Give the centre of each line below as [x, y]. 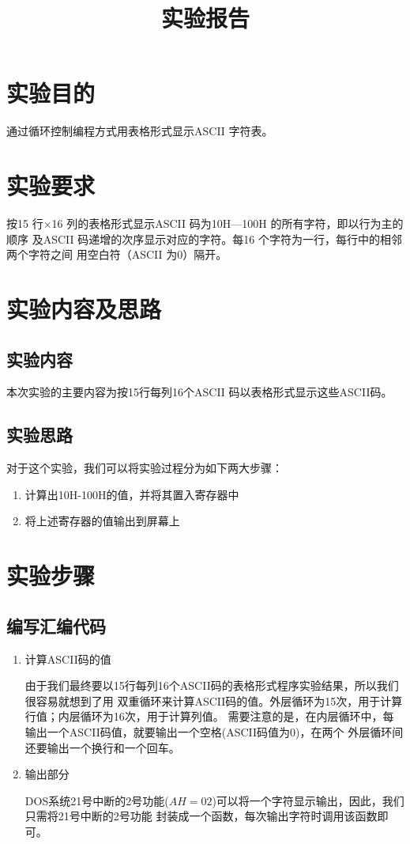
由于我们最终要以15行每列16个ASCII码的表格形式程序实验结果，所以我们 [212, 685]
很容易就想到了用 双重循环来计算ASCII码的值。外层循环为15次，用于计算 [214, 700]
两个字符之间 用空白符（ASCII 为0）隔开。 [117, 254]
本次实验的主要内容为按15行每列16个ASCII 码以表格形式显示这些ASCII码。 [199, 392]
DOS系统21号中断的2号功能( [97, 800]
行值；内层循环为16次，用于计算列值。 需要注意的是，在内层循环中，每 [209, 716]
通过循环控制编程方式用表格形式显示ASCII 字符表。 [140, 131]
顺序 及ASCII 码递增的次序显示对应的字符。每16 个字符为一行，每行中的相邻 [204, 238]
